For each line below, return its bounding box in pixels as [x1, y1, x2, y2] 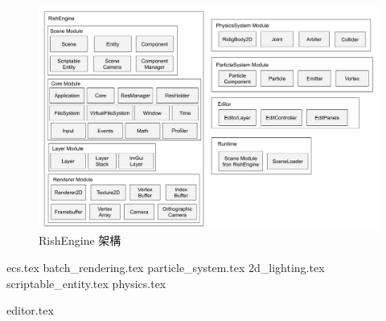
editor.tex [6, 302, 54, 319]
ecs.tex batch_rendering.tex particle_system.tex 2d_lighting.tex [6, 259, 325, 276]
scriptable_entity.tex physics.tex [6, 274, 166, 291]
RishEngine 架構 [39, 232, 121, 249]
